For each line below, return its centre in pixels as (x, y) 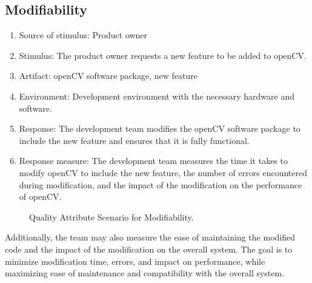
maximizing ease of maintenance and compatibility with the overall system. (145, 273)
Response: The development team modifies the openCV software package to (160, 128)
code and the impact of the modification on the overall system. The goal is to (149, 249)
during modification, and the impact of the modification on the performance (161, 184)
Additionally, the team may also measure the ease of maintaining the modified (150, 237)
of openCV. (40, 196)
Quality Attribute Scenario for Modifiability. (111, 217)
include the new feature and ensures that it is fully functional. (134, 140)
